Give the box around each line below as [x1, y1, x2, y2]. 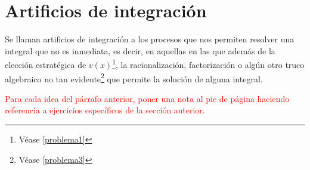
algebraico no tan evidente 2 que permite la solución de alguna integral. [5, 70, 263, 85]
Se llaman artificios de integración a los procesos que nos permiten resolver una [5, 33, 294, 45]
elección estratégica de [5, 58, 86, 70]
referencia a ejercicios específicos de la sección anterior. [5, 104, 205, 116]
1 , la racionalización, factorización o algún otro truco [112, 57, 305, 70]
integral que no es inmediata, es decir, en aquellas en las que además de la [5, 44, 275, 57]
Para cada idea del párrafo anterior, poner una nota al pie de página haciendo [5, 92, 290, 104]
